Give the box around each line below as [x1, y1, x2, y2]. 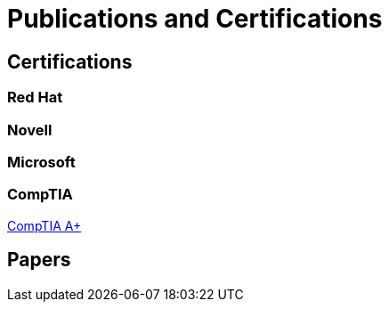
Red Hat [7, 88, 63, 107]
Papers [7, 248, 71, 272]
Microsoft [7, 152, 76, 171]
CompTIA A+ [7, 217, 82, 233]
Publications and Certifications [7, 4, 383, 34]
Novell [7, 120, 53, 139]
